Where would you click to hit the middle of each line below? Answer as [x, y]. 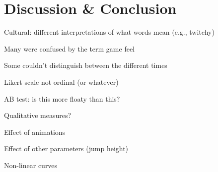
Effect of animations [35, 132]
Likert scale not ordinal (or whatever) [61, 82]
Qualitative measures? [38, 115]
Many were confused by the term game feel [70, 48]
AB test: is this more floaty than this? [62, 98]
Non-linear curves [31, 165]
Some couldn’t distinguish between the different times [86, 65]
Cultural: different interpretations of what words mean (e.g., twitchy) [109, 32]
